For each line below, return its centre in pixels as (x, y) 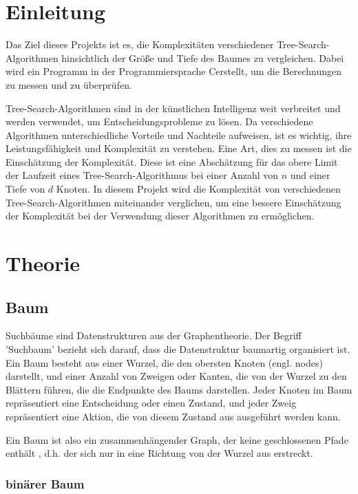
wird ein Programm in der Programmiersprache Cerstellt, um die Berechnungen (174, 71)
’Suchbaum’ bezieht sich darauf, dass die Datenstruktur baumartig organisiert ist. (178, 349)
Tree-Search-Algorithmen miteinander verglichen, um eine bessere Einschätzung (173, 202)
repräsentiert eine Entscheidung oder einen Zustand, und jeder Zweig (151, 403)
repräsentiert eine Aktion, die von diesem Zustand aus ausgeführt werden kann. (173, 416)
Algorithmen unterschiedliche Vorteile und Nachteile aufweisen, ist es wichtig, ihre (179, 135)
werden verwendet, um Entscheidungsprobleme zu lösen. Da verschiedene (159, 121)
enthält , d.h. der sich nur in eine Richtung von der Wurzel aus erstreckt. (159, 453)
